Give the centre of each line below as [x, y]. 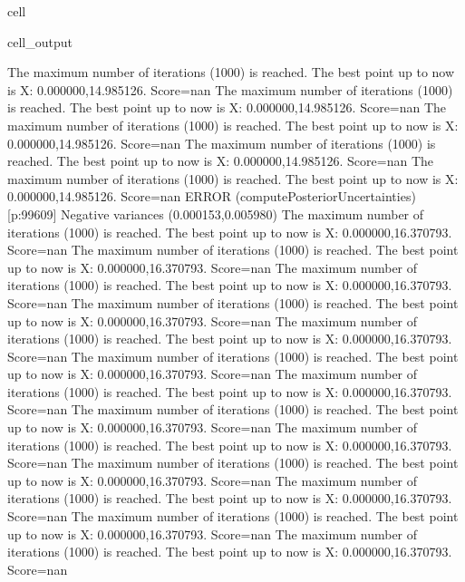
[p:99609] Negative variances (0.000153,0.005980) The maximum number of [216, 213]
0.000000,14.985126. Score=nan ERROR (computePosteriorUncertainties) [212, 196]
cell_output [40, 41]
